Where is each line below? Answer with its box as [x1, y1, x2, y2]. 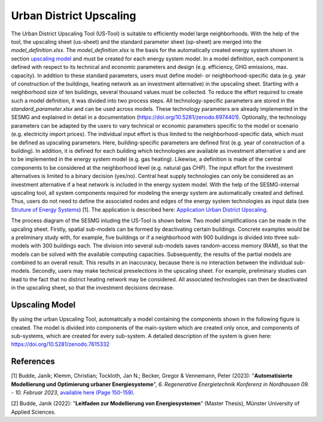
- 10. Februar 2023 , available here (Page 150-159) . [11, 389, 135, 396]
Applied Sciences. [11, 408, 56, 415]
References [11, 357, 55, 367]
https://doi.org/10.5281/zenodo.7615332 [11, 340, 110, 348]
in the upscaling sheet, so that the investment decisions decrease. [11, 284, 175, 291]
